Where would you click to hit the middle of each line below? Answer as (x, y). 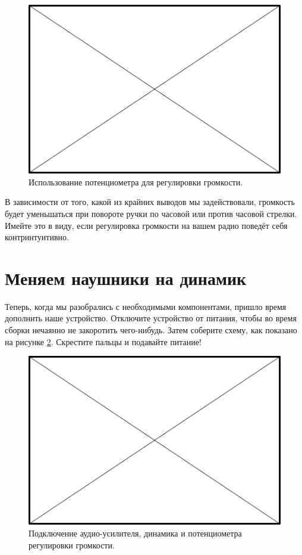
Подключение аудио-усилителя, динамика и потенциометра (135, 533)
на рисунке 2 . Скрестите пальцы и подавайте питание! (103, 341)
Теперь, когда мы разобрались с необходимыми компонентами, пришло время (146, 306)
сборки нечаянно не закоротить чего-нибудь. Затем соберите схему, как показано (151, 330)
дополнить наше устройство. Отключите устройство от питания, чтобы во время (151, 318)
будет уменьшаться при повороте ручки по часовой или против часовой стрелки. (151, 213)
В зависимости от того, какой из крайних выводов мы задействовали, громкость (150, 202)
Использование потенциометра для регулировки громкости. (136, 182)
